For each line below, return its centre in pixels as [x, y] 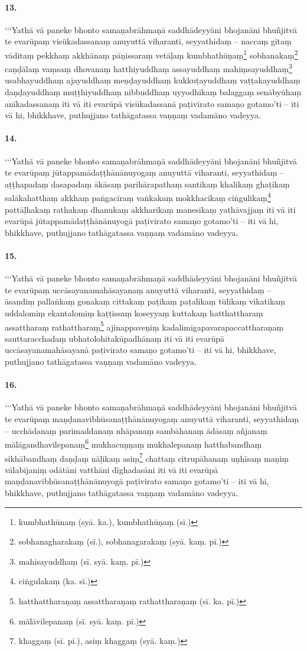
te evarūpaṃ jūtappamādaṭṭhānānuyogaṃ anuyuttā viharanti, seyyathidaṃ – [145, 172]
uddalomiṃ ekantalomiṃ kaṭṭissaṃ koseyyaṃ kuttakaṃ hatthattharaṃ [134, 313]
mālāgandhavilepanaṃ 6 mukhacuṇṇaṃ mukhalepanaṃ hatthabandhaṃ [133, 443]
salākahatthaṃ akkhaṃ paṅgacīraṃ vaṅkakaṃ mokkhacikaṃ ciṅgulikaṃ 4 [138, 197]
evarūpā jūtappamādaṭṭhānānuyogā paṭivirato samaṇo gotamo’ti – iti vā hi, [142, 221]
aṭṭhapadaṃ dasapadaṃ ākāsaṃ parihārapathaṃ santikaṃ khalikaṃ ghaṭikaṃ [147, 184]
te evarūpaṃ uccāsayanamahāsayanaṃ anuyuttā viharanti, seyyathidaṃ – [138, 289]
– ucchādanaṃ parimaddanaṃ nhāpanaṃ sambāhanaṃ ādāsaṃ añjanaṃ [136, 430]
